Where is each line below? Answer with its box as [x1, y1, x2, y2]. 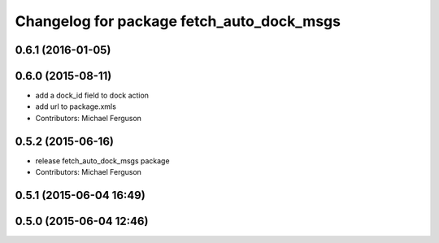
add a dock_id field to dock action [35, 90, 150, 101]
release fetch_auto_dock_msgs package [35, 155, 170, 166]
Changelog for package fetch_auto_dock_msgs [15, 12, 341, 30]
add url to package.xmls [35, 102, 117, 111]
